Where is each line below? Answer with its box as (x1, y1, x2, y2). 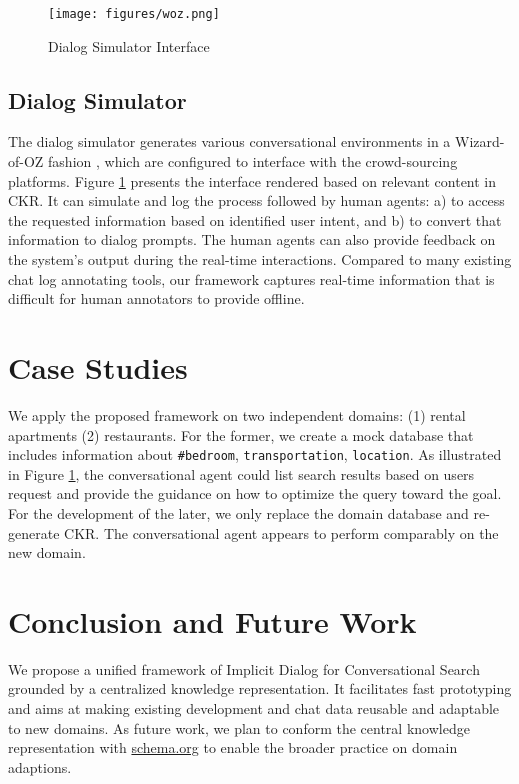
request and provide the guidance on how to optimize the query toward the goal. (8, 483, 502, 504)
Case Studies (8, 346, 188, 387)
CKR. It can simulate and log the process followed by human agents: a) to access (8, 190, 505, 211)
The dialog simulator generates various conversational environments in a (8, 131, 451, 152)
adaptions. (8, 756, 72, 777)
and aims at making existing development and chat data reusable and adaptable (8, 698, 500, 719)
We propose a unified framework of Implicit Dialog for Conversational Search (8, 658, 480, 679)
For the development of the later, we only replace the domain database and (8, 502, 469, 523)
